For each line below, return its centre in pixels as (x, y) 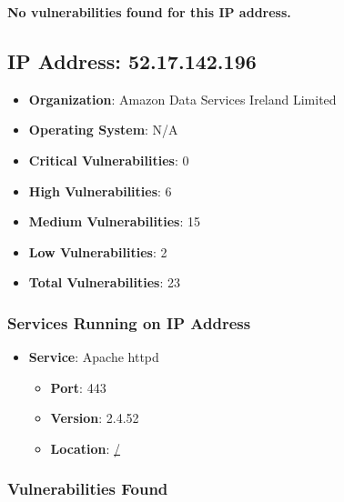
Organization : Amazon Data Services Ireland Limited (182, 99)
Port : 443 (78, 387)
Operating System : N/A (103, 130)
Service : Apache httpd (94, 357)
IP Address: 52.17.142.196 (132, 60)
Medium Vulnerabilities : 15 (114, 221)
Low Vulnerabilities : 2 (98, 251)
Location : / (86, 448)
